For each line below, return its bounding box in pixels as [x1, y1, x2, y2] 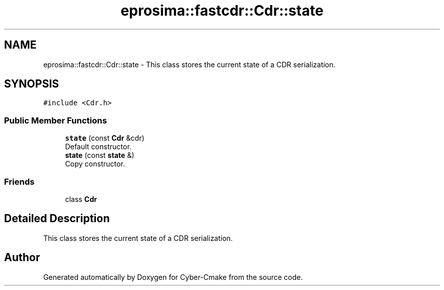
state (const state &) [65, 151, 134, 160]
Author [4, 251, 40, 264]
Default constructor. [65, 142, 132, 151]
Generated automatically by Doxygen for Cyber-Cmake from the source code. [43, 272, 303, 281]
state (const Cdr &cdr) [65, 134, 144, 143]
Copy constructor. [65, 159, 125, 169]
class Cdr [65, 194, 97, 203]
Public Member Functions [4, 115, 107, 126]
